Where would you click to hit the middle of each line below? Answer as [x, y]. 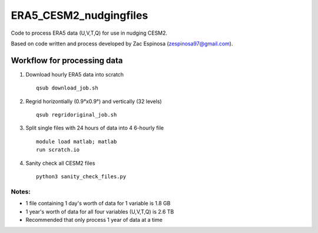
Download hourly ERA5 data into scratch [74, 74]
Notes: [21, 191]
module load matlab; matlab [77, 142]
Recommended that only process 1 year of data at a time [94, 219]
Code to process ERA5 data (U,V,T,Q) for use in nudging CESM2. [89, 33]
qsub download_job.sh [67, 88]
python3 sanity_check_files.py [81, 176]
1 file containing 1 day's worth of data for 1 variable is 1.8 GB [98, 204]
